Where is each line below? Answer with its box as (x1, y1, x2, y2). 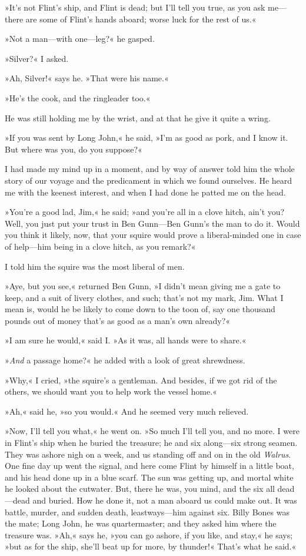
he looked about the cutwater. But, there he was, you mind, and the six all (5, 482, 275, 495)
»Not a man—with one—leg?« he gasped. (5, 32, 155, 45)
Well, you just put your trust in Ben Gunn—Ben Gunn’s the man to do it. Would (5, 217, 300, 229)
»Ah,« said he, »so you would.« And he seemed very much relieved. (5, 405, 249, 417)
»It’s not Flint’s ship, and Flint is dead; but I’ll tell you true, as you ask (5, 1, 265, 13)
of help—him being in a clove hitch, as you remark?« (5, 240, 196, 252)
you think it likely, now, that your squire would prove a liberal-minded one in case (5, 229, 301, 241)
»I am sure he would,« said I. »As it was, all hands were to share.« (5, 334, 247, 346)
